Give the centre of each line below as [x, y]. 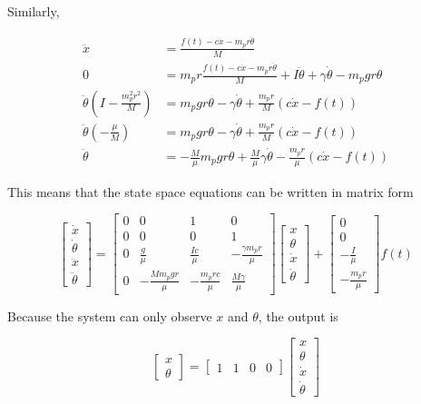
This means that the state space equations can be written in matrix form [210, 191]
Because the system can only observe [110, 315]
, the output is [298, 315]
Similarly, [34, 11]
